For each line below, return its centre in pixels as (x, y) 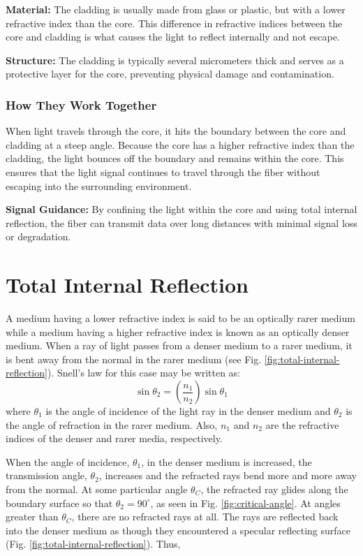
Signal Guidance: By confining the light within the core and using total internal (181, 209)
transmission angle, (46, 475)
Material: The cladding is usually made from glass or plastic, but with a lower (176, 9)
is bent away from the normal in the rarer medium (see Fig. (134, 359)
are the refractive (302, 424)
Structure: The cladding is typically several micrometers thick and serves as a (175, 60)
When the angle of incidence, (68, 461)
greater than (32, 517)
